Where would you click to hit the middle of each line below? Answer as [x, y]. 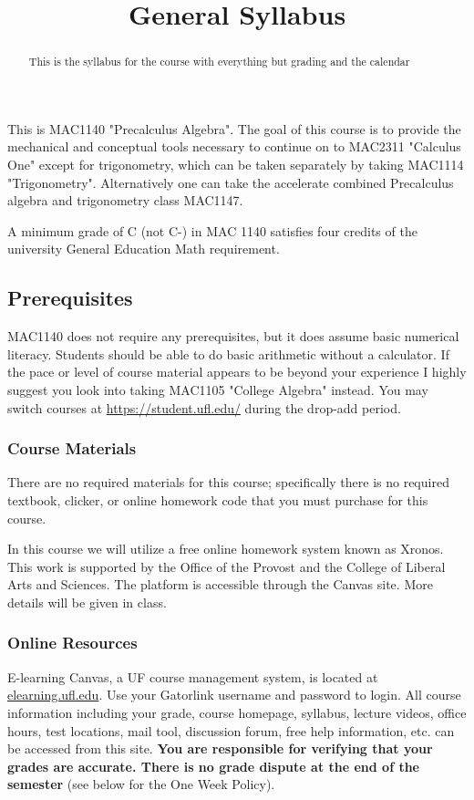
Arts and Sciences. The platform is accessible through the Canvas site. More [220, 584]
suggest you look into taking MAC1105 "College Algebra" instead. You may [218, 389]
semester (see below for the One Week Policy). [141, 784]
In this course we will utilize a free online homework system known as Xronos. [226, 549]
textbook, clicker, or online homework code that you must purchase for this [218, 499]
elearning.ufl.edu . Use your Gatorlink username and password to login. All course [234, 695]
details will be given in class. [87, 602]
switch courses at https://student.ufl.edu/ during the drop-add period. [204, 407]
